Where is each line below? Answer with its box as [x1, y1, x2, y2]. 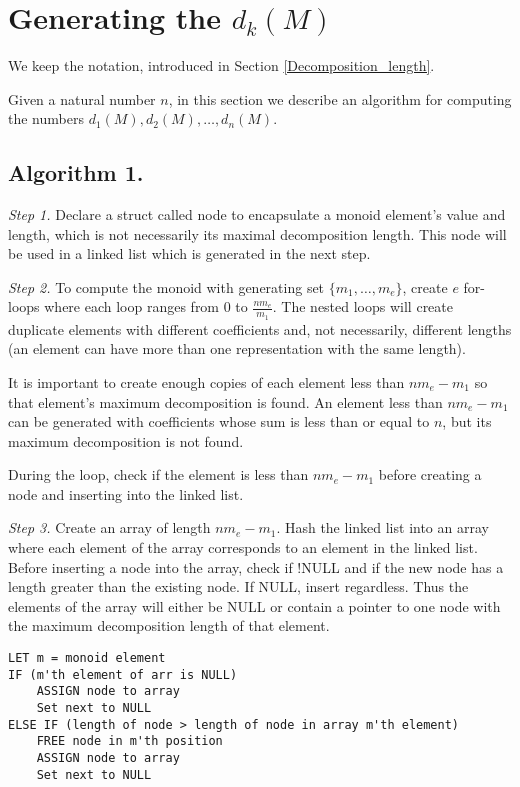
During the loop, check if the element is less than [8, 464, 309, 485]
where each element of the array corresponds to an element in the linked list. [8, 537, 478, 558]
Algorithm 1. [8, 157, 144, 188]
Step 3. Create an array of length [8, 517, 211, 538]
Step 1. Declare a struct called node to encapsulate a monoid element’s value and [8, 204, 506, 225]
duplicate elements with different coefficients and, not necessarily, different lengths [8, 318, 512, 339]
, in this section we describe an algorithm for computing [168, 88, 512, 109]
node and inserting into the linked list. [8, 483, 244, 504]
